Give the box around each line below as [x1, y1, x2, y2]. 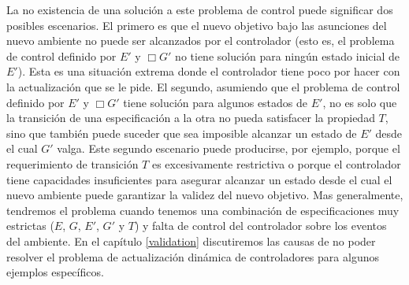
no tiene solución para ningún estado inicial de [175, 47, 400, 64]
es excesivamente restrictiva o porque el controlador [151, 155, 401, 172]
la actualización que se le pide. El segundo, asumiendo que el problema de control [6, 78, 400, 94]
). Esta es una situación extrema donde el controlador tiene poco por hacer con [17, 63, 400, 80]
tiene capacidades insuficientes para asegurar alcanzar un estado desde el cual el [6, 171, 392, 187]
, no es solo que [322, 94, 397, 110]
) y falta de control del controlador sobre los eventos [134, 217, 387, 234]
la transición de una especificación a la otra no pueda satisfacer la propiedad [6, 109, 375, 126]
